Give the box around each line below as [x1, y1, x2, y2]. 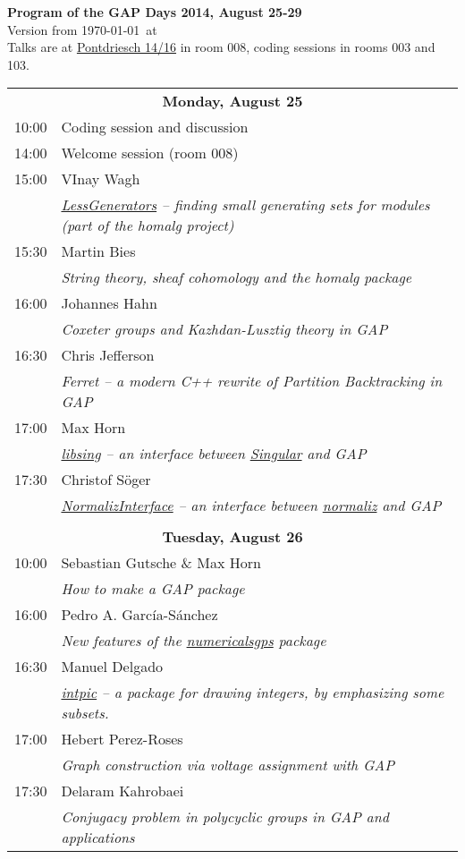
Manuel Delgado [61, 656, 164, 677]
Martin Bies [61, 241, 136, 262]
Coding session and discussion [61, 116, 249, 138]
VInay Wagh [61, 168, 140, 190]
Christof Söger [61, 469, 151, 490]
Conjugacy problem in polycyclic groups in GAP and [61, 806, 389, 828]
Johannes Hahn [61, 293, 157, 314]
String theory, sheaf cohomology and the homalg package [61, 267, 412, 288]
